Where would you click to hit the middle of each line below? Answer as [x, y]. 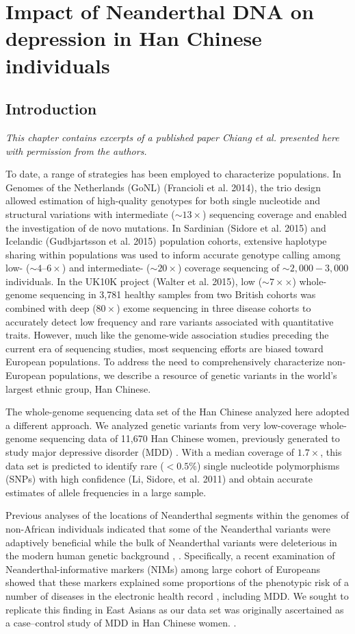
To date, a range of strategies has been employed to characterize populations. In [173, 174]
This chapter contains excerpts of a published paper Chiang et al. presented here [172, 137]
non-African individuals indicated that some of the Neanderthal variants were [168, 528]
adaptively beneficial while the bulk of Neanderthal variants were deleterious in [171, 542]
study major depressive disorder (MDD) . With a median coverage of [150, 452]
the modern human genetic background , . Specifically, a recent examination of [170, 556]
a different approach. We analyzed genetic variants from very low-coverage [161, 425]
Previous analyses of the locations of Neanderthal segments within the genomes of [177, 515]
